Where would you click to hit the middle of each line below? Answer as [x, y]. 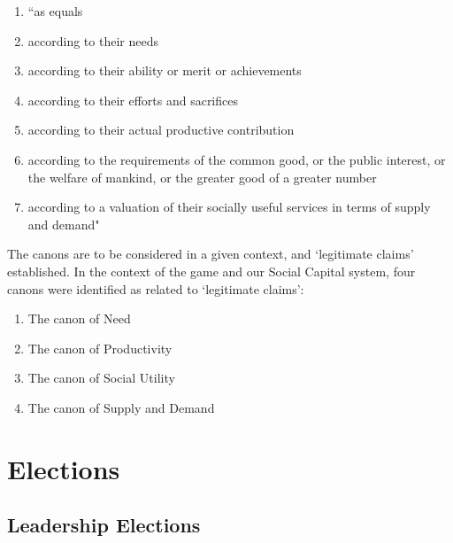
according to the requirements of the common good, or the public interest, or [237, 159]
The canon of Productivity [100, 348]
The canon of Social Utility [101, 378]
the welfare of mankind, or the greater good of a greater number [202, 177]
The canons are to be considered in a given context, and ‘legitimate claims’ [211, 254]
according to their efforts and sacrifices [133, 100]
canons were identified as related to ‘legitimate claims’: [156, 288]
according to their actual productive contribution [161, 130]
